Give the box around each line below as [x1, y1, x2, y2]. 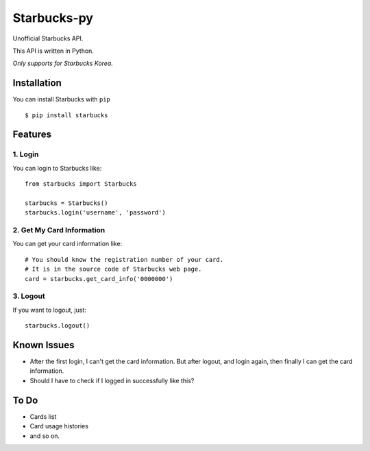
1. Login [12, 149, 39, 159]
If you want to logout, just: [12, 306, 87, 314]
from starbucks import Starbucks [25, 180, 137, 188]
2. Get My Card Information [12, 225, 106, 235]
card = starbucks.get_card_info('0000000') [25, 275, 173, 282]
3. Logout [12, 291, 45, 301]
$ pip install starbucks [25, 111, 108, 119]
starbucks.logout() [25, 322, 90, 330]
